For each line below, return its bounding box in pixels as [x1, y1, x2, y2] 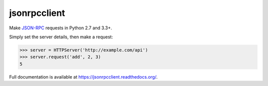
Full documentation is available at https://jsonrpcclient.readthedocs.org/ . [9, 74, 158, 80]
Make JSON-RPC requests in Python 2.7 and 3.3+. [9, 25, 113, 31]
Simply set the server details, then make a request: [9, 34, 113, 40]
